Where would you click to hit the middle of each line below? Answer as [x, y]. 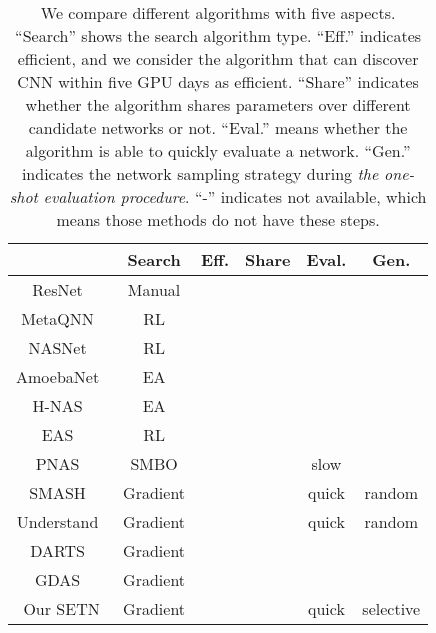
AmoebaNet [58, 376]
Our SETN [61, 608]
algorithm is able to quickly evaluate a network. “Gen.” [218, 150]
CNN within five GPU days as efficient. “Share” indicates [218, 81]
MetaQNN [57, 318]
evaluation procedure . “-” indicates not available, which [235, 196]
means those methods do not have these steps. [218, 219]
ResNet [57, 289]
